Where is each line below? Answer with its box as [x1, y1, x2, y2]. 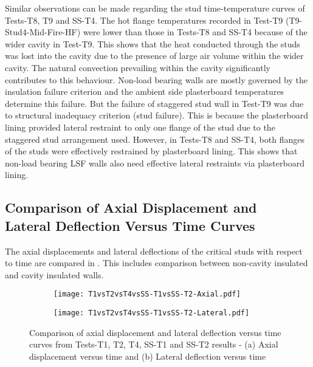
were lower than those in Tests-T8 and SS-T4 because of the [83, 26, 308, 38]
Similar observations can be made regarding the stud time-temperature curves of [5, 2, 305, 14]
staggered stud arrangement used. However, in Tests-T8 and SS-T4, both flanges [5, 132, 304, 145]
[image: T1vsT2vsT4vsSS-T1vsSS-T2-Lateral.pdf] [53, 308, 250, 317]
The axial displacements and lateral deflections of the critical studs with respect [5, 244, 303, 257]
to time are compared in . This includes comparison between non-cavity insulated [5, 256, 308, 269]
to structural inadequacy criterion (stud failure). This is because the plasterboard [5, 109, 308, 122]
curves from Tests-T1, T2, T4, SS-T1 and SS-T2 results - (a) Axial [29, 338, 278, 351]
